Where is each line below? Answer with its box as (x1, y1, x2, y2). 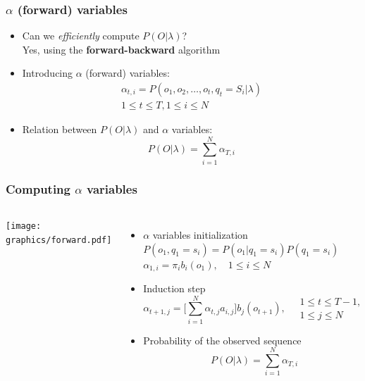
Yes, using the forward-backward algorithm (22, 42, 221, 56)
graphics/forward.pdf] (6, 235, 112, 245)
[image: (6, 221, 42, 231)
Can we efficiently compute (22, 28, 140, 43)
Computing (6, 180, 70, 197)
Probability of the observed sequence (143, 332, 302, 347)
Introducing (22, 65, 73, 80)
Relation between (22, 122, 97, 137)
